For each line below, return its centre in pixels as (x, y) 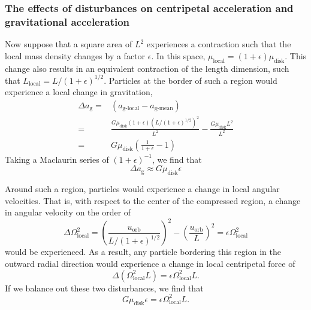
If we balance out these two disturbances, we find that (104, 288)
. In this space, (178, 55)
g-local (131, 109)
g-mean (164, 109)
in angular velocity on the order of (68, 212)
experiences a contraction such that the (219, 44)
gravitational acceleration (67, 21)
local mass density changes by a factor (75, 55)
